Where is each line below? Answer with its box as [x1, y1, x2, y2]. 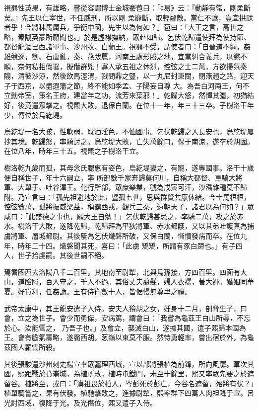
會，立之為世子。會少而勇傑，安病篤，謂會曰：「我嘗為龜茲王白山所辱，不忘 [4, 313, 251, 323]
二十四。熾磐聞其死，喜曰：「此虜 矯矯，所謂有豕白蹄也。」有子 [31, 240, 236, 250]
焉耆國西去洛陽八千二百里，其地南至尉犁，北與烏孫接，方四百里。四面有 [4, 266, 240, 277]
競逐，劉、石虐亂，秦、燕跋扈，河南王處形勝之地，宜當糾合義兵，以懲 [10, 51, 240, 61]
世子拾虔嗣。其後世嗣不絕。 [17, 250, 108, 260]
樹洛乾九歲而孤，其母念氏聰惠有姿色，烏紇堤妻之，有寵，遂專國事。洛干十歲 [4, 162, 254, 172]
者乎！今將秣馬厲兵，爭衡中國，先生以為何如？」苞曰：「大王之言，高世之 [4, 22, 244, 32]
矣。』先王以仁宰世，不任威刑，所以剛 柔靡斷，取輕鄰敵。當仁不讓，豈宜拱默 [4, 12, 253, 22]
